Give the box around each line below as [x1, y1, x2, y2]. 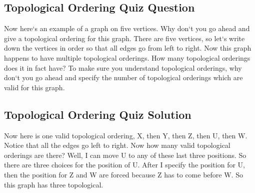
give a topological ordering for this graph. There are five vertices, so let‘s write [4, 33, 245, 43]
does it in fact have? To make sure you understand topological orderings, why [4, 62, 242, 73]
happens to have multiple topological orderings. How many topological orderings [4, 52, 250, 63]
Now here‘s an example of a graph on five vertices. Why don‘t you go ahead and [4, 23, 250, 34]
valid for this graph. [4, 82, 65, 92]
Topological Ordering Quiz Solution [4, 106, 191, 122]
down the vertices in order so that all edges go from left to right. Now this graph [4, 43, 251, 53]
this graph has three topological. [4, 179, 103, 189]
